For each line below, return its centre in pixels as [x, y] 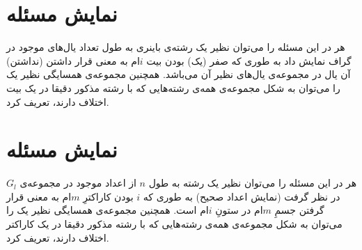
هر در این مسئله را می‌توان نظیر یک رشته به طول [253, 183]
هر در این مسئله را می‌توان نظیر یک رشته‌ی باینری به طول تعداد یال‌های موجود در [176, 47]
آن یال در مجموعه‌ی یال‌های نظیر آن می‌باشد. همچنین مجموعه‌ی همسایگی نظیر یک [179, 74]
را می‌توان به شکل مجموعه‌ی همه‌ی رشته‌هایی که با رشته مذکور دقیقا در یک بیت [173, 87]
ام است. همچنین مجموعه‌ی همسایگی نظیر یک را [108, 210]
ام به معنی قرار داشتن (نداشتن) [73, 60]
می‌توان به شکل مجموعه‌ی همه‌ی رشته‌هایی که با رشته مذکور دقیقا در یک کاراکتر [174, 224]
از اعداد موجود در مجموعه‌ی [78, 183]
